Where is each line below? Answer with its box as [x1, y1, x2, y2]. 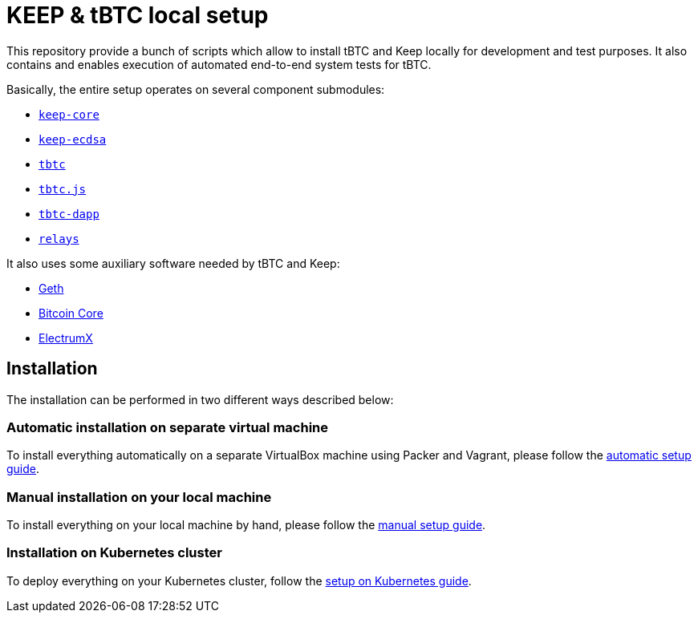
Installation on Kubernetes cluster [6, 544, 222, 561]
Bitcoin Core [39, 305, 103, 320]
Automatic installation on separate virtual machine [6, 419, 329, 435]
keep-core [39, 107, 99, 121]
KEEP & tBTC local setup [6, 2, 269, 29]
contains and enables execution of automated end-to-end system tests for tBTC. [6, 57, 432, 71]
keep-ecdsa [39, 132, 107, 146]
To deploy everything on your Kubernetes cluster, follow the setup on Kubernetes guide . [6, 573, 472, 588]
